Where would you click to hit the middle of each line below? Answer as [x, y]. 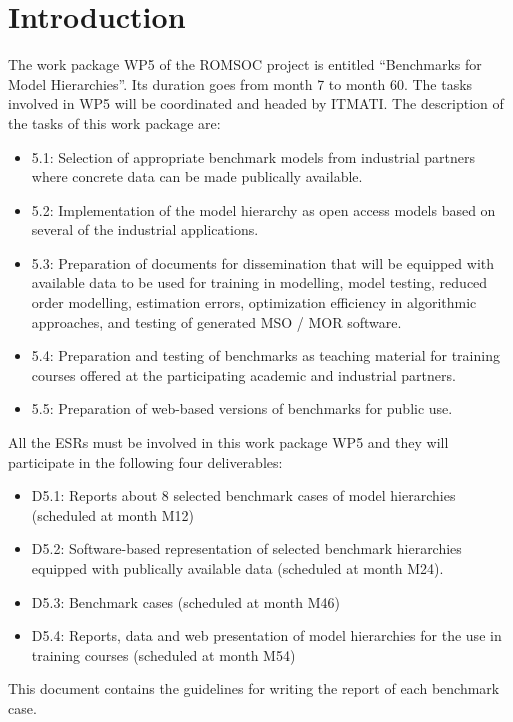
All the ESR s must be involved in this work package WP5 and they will [228, 442]
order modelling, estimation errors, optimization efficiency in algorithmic [254, 302]
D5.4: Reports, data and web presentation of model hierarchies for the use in [266, 635]
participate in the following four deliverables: [145, 461]
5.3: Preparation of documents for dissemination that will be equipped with [263, 262]
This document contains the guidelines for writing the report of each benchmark [254, 688]
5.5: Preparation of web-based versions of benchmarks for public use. [242, 408]
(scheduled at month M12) [113, 514]
